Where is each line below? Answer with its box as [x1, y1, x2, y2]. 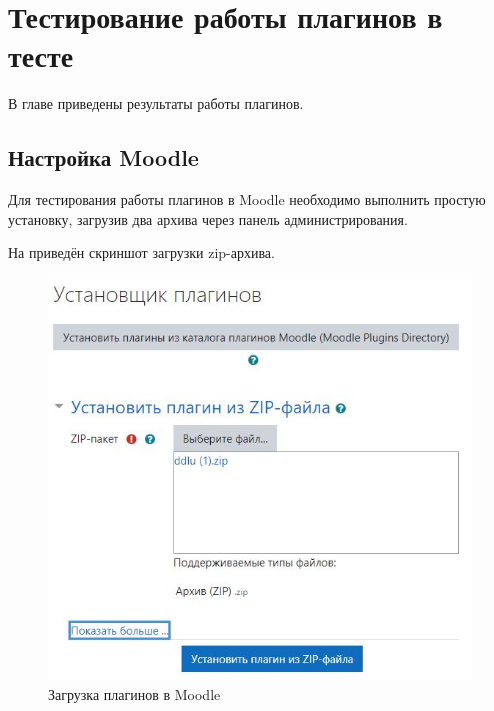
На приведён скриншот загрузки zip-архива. [8, 242, 275, 263]
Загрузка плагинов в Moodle [48, 683, 221, 704]
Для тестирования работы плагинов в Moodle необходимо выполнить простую [8, 189, 486, 210]
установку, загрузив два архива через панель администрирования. [8, 208, 408, 229]
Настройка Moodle [8, 142, 199, 173]
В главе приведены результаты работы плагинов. [8, 93, 304, 114]
